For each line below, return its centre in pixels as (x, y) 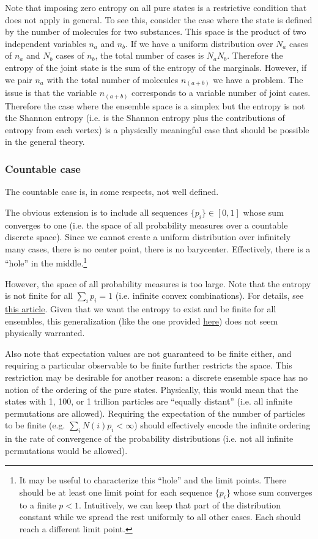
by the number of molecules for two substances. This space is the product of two (156, 31)
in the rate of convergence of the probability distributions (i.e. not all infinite (149, 438)
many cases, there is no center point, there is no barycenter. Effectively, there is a (158, 248)
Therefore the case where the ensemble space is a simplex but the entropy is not (155, 105)
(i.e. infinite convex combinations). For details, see (209, 295)
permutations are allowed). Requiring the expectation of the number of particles (155, 413)
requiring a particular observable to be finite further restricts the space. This (149, 365)
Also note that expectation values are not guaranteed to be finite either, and (148, 353)
